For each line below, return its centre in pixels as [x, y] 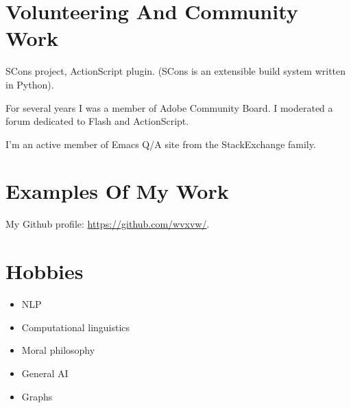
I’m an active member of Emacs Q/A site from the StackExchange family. [161, 144]
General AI [45, 373]
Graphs [37, 396]
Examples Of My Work [117, 191]
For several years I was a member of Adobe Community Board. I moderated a [169, 107]
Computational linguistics [76, 327]
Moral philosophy [58, 350]
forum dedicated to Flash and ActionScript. [97, 121]
